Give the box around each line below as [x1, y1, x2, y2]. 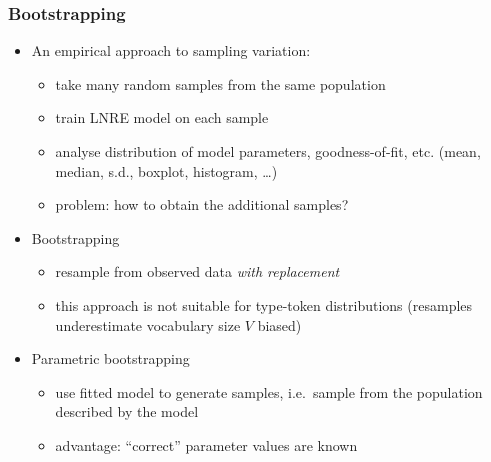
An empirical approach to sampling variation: [31, 40, 311, 61]
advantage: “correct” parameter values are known [55, 434, 358, 455]
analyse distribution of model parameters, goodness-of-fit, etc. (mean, [55, 141, 481, 161]
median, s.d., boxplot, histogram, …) [55, 160, 278, 181]
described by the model [55, 401, 199, 422]
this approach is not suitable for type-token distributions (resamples [55, 294, 473, 315]
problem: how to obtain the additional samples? [55, 194, 349, 215]
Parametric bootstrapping [31, 348, 190, 369]
